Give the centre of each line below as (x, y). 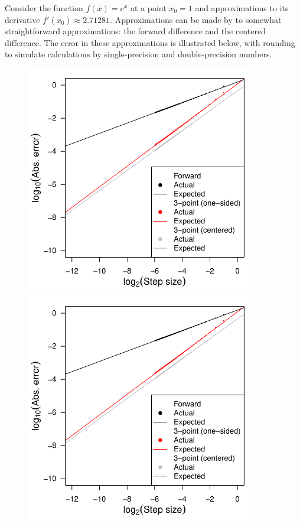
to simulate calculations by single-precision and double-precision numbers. (138, 54)
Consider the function (44, 8)
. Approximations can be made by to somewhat (196, 19)
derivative (22, 19)
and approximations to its (242, 8)
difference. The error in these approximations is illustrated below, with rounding (150, 42)
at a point (149, 8)
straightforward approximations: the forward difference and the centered (135, 31)
